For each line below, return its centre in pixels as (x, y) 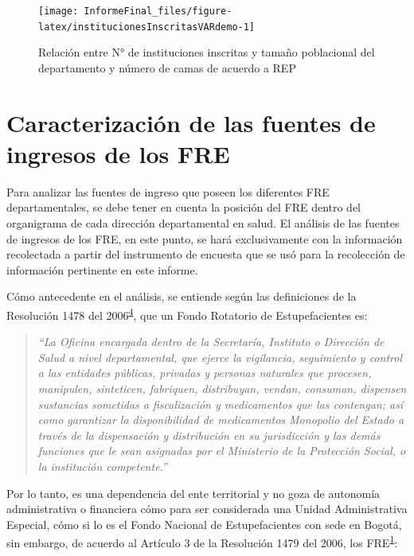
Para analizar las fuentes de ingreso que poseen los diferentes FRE (168, 191)
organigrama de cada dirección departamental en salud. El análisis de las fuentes (203, 223)
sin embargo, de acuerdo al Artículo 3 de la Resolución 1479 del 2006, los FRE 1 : (202, 541)
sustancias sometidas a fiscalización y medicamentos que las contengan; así (221, 404)
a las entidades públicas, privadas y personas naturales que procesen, (205, 373)
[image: (59, 11)
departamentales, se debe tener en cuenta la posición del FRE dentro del (184, 207)
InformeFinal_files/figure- (158, 11)
